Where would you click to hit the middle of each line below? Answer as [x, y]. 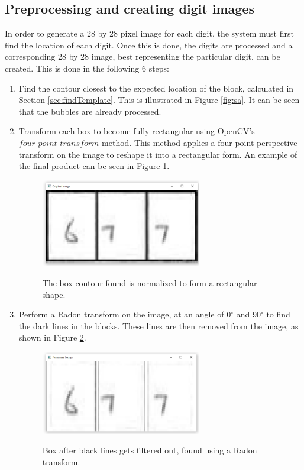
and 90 [248, 314]
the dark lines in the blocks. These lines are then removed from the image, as [159, 325]
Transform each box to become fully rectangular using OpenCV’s [137, 131]
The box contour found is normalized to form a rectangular [150, 282]
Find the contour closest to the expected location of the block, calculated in [156, 88]
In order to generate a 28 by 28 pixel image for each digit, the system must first [149, 33]
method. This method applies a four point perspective [200, 142]
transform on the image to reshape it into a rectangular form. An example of [158, 154]
